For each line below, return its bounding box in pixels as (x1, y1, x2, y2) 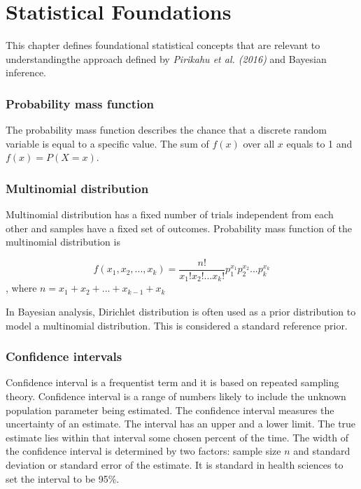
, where (6, 281, 37, 295)
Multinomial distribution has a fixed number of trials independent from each (6, 207, 334, 222)
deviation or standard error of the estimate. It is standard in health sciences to (6, 457, 344, 472)
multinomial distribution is (6, 234, 120, 249)
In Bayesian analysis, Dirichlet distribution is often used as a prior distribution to (6, 304, 356, 319)
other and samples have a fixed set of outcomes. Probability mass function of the (6, 220, 352, 235)
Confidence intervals (6, 348, 122, 365)
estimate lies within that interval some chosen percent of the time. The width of (6, 430, 348, 444)
